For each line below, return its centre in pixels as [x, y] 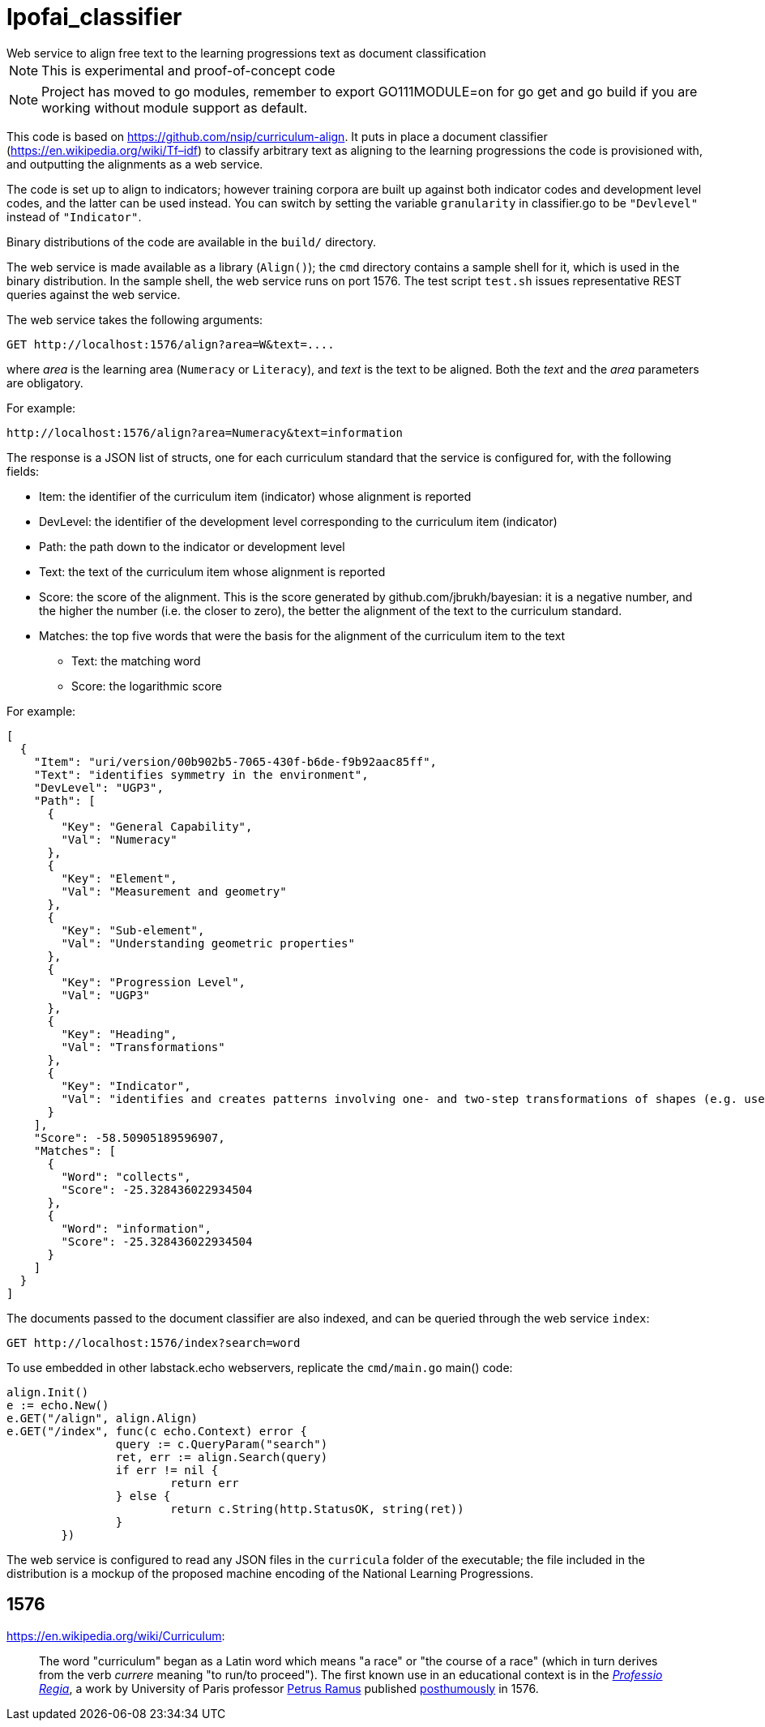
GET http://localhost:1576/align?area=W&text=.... [171, 344]
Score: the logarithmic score [147, 686]
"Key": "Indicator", [126, 1086]
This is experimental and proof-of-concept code [188, 70]
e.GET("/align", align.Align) [103, 1418]
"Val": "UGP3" [106, 995]
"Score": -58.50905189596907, [129, 1137]
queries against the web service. [94, 294]
